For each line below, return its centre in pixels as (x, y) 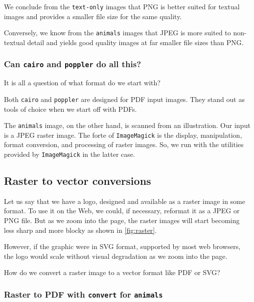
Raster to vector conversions (78, 181)
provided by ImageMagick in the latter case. (69, 154)
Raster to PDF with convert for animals (83, 294)
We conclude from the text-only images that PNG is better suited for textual (122, 6)
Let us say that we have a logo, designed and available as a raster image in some (125, 201)
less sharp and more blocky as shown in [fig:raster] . (81, 230)
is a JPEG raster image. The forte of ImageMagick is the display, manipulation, (123, 135)
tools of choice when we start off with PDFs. (70, 109)
